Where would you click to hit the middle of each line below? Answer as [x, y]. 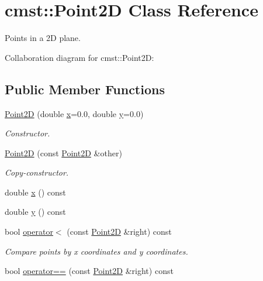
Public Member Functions [85, 89]
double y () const [35, 212]
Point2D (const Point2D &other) [63, 153]
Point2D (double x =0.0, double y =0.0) [74, 113]
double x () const [35, 192]
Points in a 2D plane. [43, 38]
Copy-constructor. [37, 172]
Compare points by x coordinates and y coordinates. [96, 251]
